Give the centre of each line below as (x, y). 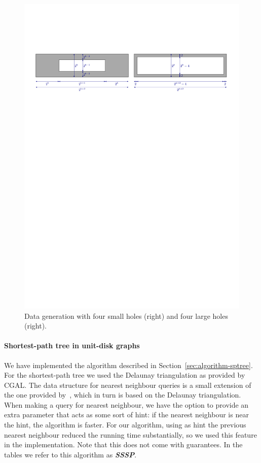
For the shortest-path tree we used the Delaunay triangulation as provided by (125, 375)
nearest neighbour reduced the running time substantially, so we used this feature (130, 434)
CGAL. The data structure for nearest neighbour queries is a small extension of (128, 385)
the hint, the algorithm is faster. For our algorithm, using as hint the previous (125, 425)
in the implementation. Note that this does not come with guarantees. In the (123, 444)
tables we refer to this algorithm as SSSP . (70, 454)
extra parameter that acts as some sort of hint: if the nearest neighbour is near (126, 415)
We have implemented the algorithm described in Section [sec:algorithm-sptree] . (128, 365)
